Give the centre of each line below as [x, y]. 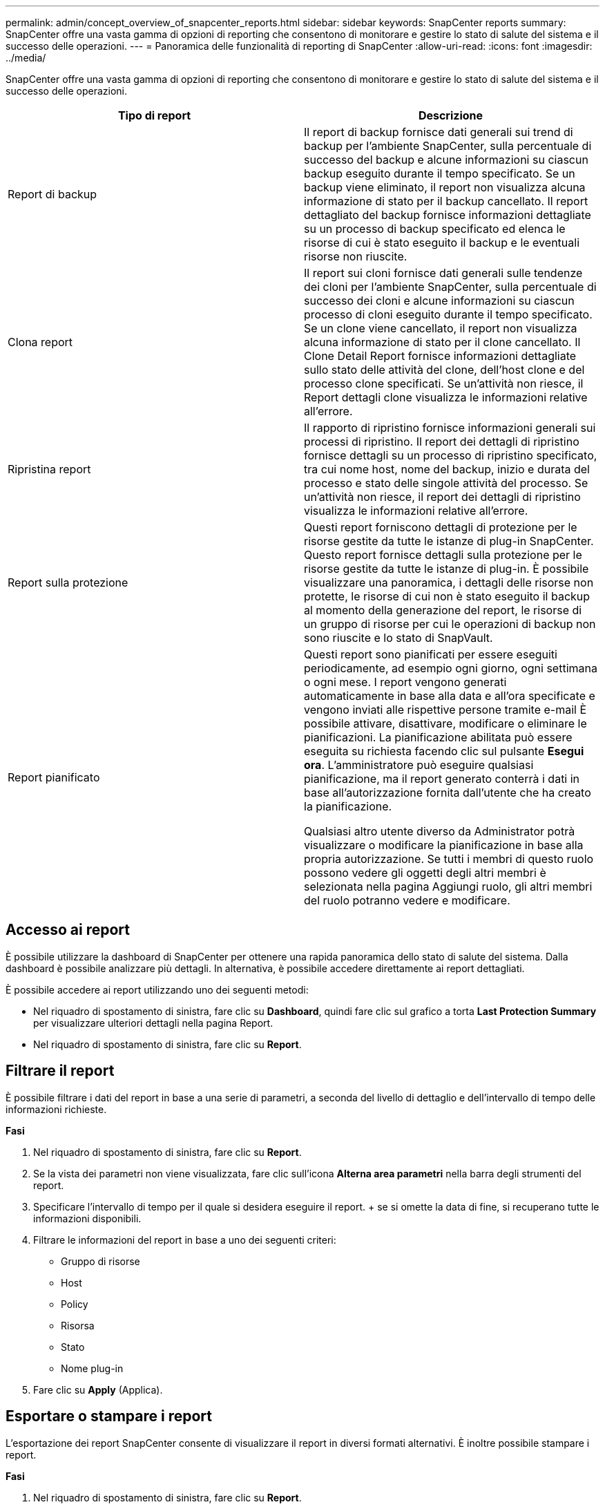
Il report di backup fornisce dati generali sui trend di [439, 132]
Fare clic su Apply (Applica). [98, 1389]
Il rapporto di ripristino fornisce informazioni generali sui [450, 428]
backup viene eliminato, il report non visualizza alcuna [445, 187]
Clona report [40, 342]
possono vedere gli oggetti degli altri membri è [425, 873]
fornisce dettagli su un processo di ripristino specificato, [451, 455]
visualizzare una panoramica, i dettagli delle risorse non [449, 582]
